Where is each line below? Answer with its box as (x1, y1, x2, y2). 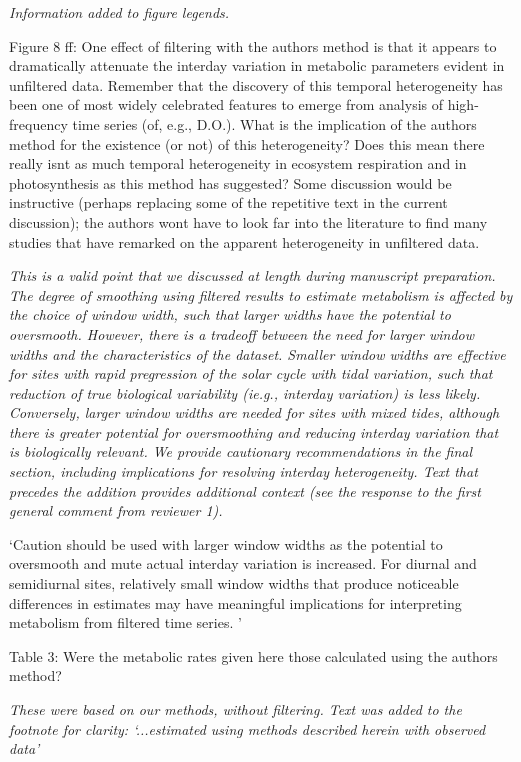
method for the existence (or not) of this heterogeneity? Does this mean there (9, 133, 485, 154)
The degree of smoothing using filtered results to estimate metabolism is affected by (9, 284, 513, 305)
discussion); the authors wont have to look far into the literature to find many (9, 211, 488, 232)
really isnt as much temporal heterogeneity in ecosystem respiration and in (9, 153, 467, 174)
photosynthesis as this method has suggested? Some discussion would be (9, 172, 452, 193)
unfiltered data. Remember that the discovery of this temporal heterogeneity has (9, 74, 503, 95)
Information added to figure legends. (9, 2, 230, 22)
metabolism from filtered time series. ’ (9, 612, 242, 633)
